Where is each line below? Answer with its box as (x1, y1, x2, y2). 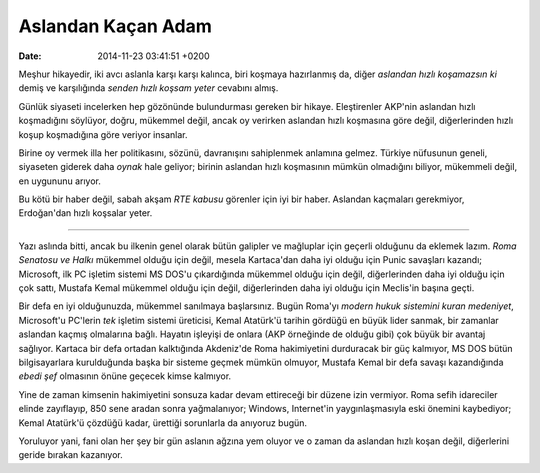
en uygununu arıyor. (18, 175, 102, 187)
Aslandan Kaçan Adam (18, 15, 212, 37)
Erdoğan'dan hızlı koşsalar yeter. (18, 207, 153, 219)
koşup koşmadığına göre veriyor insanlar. (18, 128, 188, 140)
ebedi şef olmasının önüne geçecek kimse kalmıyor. (18, 370, 232, 382)
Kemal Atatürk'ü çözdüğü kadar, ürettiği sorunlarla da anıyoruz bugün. (18, 416, 308, 429)
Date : (18, 50, 42, 62)
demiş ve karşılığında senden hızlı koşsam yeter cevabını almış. (18, 82, 279, 94)
